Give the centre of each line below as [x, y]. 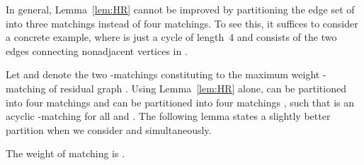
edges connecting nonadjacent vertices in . [97, 50]
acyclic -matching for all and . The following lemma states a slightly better [168, 116]
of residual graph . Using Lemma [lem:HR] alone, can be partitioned [198, 88]
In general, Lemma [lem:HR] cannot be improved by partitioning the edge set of [180, 9]
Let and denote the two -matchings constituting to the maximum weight [163, 74]
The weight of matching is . [66, 153]
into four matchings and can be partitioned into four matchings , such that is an [180, 102]
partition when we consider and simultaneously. [109, 129]
